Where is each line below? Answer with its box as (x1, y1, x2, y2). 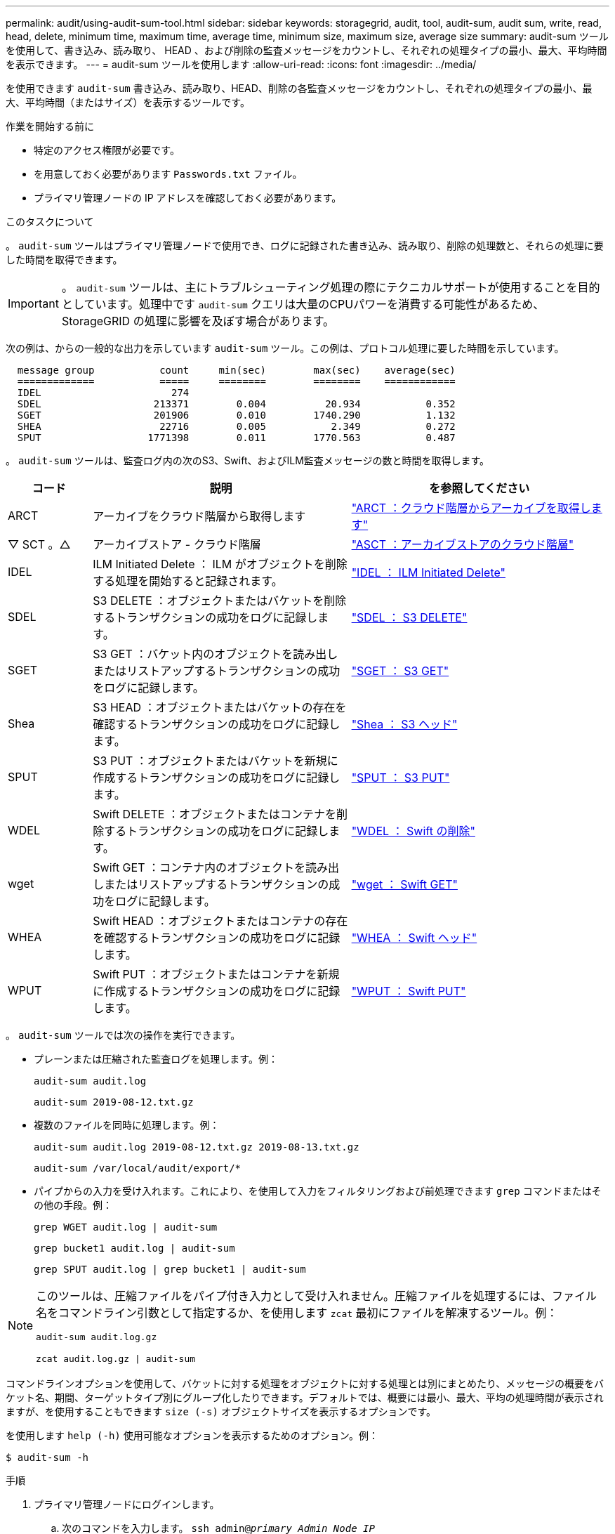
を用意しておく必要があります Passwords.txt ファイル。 (34, 168, 303, 180)
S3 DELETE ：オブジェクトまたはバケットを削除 (93, 594, 347, 608)
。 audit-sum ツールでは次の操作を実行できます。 (6, 1029, 241, 1041)
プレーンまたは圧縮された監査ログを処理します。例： (34, 1053, 278, 1065)
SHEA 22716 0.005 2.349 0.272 (17, 421, 456, 432)
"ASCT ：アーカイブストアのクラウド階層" (351, 537, 574, 551)
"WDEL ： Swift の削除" (351, 824, 475, 838)
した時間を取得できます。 (6, 254, 123, 265)
